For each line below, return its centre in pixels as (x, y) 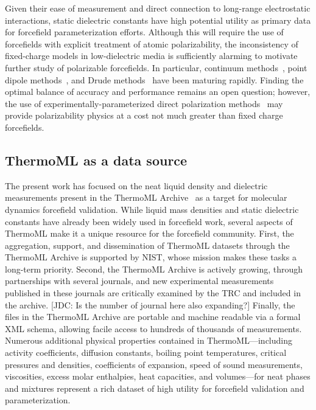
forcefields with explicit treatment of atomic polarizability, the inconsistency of (152, 43)
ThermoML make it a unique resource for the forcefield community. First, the (149, 233)
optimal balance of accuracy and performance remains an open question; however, (158, 92)
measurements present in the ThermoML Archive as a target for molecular (146, 197)
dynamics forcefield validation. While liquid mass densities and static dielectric (152, 209)
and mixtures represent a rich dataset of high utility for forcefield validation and (155, 388)
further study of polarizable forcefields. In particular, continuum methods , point (156, 67)
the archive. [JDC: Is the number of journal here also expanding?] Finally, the (150, 304)
